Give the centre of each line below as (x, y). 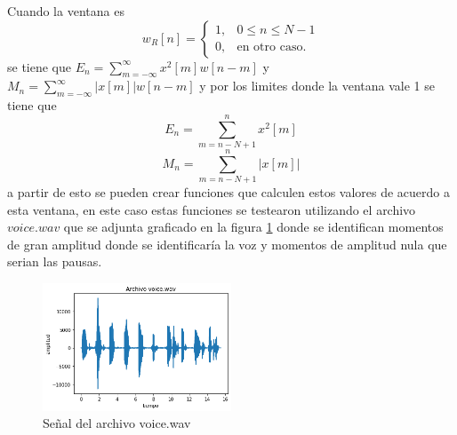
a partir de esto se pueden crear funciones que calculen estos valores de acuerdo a (229, 192)
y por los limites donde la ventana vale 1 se (317, 86)
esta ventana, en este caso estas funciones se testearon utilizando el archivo (212, 209)
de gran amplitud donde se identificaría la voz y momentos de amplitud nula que (227, 244)
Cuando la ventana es (66, 11)
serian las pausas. (55, 261)
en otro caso (270, 47)
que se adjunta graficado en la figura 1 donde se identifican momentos (253, 227)
